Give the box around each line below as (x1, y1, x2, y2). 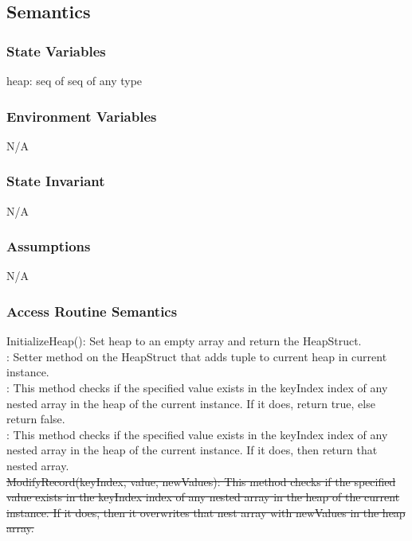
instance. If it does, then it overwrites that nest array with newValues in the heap (6, 504, 406, 520)
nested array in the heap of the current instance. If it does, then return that (6, 442, 378, 458)
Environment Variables (6, 106, 157, 126)
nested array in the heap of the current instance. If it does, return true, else (6, 395, 375, 411)
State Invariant (6, 171, 105, 191)
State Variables (6, 41, 106, 60)
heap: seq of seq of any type (6, 72, 143, 88)
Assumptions (6, 236, 91, 256)
